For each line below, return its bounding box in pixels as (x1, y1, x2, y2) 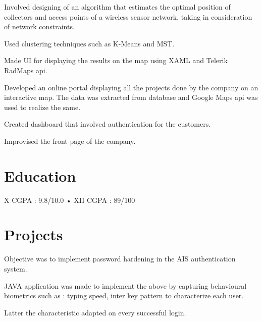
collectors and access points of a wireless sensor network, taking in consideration (4, 11, 252, 22)
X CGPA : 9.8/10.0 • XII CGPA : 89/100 (4, 194, 135, 205)
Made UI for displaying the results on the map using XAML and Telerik (4, 55, 228, 66)
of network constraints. (4, 21, 75, 32)
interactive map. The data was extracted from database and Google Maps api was (4, 92, 258, 102)
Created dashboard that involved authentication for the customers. (4, 119, 211, 129)
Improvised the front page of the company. (4, 135, 136, 146)
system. (4, 263, 27, 274)
